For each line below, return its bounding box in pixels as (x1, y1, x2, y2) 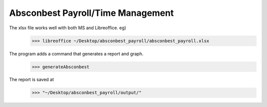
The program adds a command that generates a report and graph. (9, 51, 143, 56)
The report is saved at (9, 77, 54, 83)
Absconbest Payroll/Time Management (9, 7, 174, 18)
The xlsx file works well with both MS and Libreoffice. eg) (9, 25, 126, 31)
